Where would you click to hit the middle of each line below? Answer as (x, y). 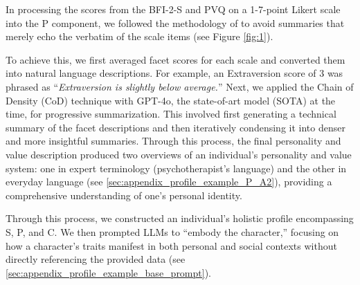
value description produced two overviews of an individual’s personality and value (179, 154)
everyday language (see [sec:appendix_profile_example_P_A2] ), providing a (169, 182)
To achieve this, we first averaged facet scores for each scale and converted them (175, 59)
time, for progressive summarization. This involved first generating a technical (171, 114)
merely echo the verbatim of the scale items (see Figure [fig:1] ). (139, 36)
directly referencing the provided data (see (96, 259)
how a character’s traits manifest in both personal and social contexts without (171, 245)
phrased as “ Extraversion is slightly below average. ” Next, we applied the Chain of (180, 86)
